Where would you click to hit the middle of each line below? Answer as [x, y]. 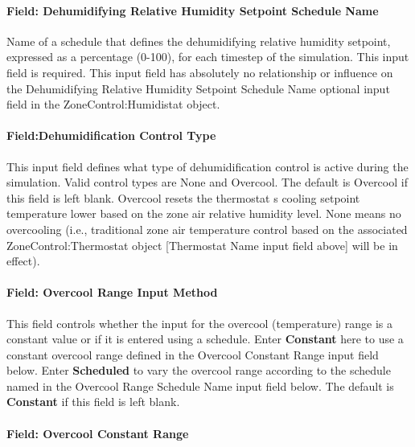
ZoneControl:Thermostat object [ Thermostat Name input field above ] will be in [202, 245]
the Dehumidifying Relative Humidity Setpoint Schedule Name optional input [198, 88]
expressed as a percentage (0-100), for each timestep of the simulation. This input [208, 57]
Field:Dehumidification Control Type [111, 135]
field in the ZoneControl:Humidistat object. [113, 104]
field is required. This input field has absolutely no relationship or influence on [200, 72]
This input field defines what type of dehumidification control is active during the [207, 166]
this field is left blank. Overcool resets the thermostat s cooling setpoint [183, 197]
